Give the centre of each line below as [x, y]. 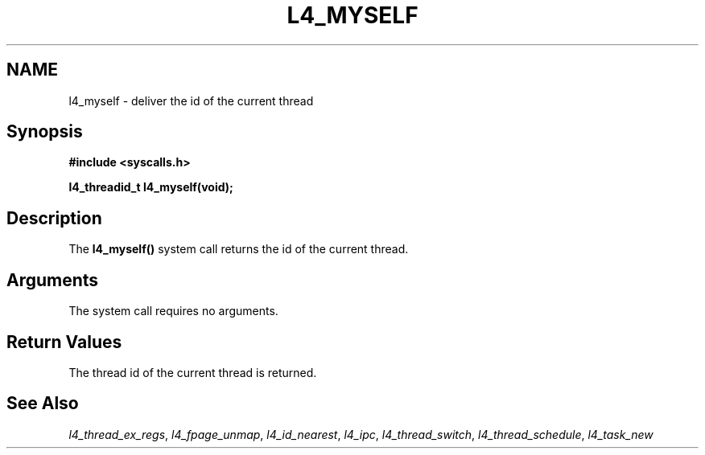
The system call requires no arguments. [173, 311]
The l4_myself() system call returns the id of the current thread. [239, 249]
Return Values [64, 342]
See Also [43, 404]
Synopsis [45, 132]
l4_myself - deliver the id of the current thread [191, 100]
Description [54, 218]
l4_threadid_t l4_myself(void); [151, 187]
